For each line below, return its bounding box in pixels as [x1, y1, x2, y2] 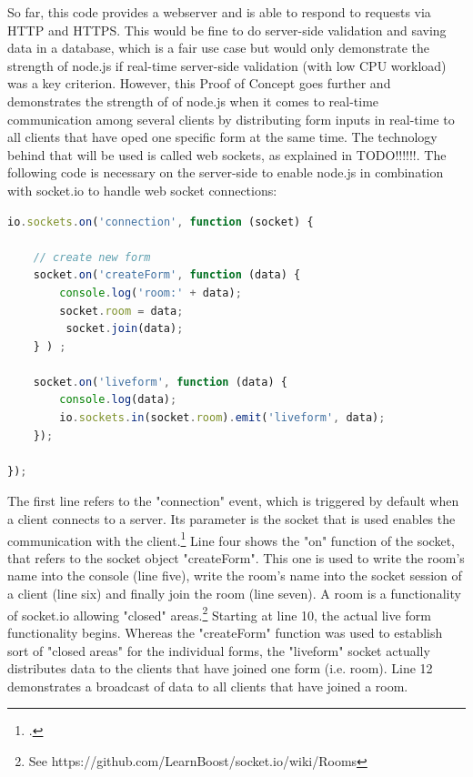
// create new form [33, 250, 151, 264]
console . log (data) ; [59, 393, 177, 407]
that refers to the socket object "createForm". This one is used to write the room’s [7, 548, 465, 567]
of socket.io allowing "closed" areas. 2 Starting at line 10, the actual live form [7, 602, 431, 624]
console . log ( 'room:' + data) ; [59, 286, 242, 299]
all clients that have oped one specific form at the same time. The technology [7, 127, 438, 146]
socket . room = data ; [59, 304, 184, 318]
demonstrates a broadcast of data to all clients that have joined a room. [7, 676, 408, 695]
